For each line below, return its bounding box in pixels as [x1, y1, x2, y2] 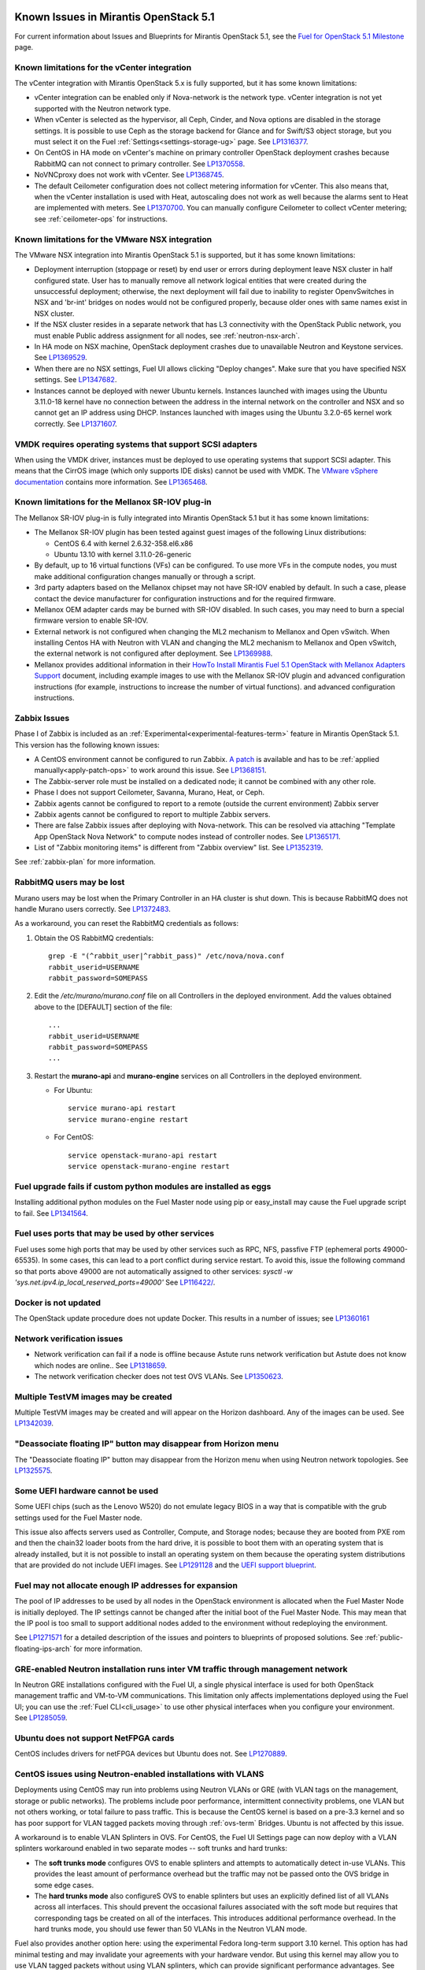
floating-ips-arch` [14, 1644, 72, 1653]
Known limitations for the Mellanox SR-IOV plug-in [14, 496, 212, 507]
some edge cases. [34, 1880, 94, 1890]
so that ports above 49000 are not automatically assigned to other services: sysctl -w [14, 1266, 293, 1276]
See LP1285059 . [14, 1713, 68, 1723]
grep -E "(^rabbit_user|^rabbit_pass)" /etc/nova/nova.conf [48, 952, 285, 961]
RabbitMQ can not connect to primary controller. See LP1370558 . [34, 158, 246, 169]
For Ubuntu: [54, 1086, 93, 1095]
